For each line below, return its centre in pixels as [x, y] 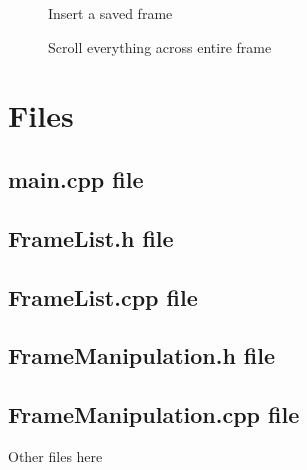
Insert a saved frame [110, 13]
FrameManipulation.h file [142, 355]
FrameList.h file [91, 237]
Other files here [55, 455]
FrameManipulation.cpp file [154, 414]
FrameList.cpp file [103, 296]
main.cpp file [76, 178]
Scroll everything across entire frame [160, 46]
